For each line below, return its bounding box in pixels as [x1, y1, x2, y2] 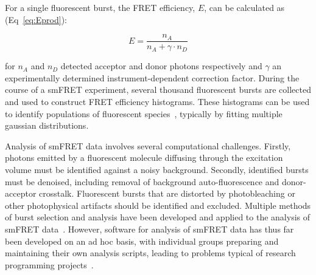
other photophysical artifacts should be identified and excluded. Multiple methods [5, 199, 311, 211]
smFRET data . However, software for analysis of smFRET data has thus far [5, 222, 294, 235]
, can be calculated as [204, 1, 285, 13]
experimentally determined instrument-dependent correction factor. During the [5, 71, 300, 84]
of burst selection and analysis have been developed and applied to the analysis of [5, 211, 311, 223]
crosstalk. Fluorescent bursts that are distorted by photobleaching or [39, 187, 295, 200]
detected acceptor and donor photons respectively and [60, 59, 262, 72]
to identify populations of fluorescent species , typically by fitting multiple [5, 107, 283, 120]
